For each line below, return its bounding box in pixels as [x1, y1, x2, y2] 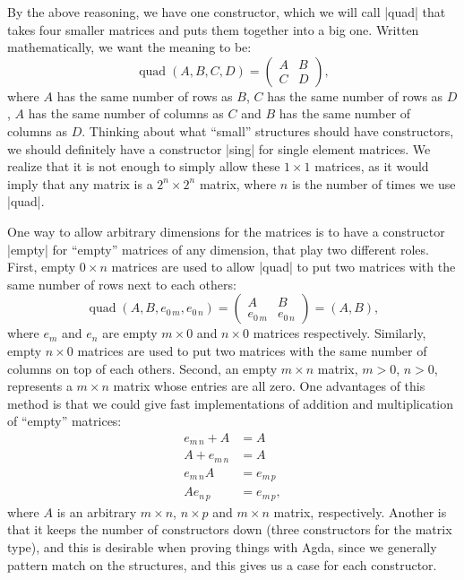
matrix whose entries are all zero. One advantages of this [113, 377, 425, 395]
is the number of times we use [291, 174, 456, 193]
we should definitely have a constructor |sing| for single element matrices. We [7, 139, 431, 158]
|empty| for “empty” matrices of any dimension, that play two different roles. [7, 239, 429, 258]
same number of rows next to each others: [7, 274, 236, 293]
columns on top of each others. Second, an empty [7, 359, 278, 377]
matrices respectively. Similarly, [253, 324, 426, 342]
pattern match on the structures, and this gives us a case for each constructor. [7, 555, 437, 574]
